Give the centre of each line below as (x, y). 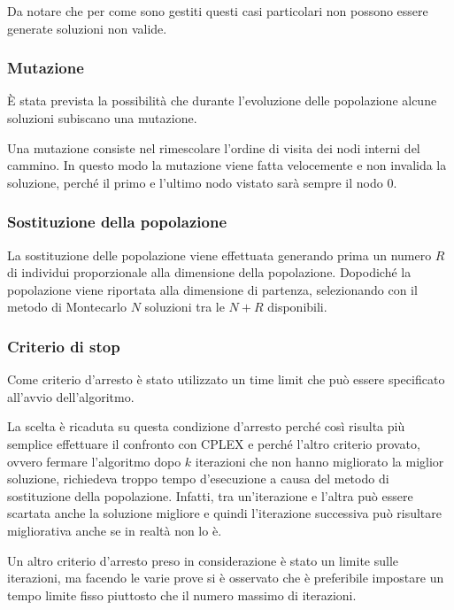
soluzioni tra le (185, 307)
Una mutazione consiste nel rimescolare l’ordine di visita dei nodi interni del (214, 147)
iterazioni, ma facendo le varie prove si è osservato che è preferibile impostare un (226, 578)
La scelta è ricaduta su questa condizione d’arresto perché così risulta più (206, 426)
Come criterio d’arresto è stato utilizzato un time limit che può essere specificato (226, 379)
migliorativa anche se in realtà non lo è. (115, 530)
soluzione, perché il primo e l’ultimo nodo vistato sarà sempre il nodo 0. (202, 182)
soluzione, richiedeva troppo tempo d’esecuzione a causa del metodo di (198, 479)
